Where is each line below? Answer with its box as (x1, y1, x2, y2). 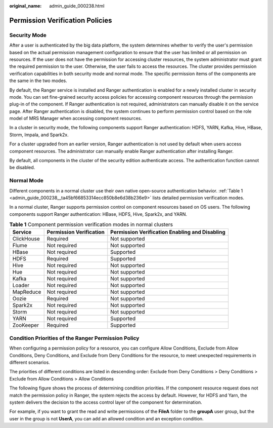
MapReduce (12, 289, 41, 296)
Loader (12, 282, 30, 289)
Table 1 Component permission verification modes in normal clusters (9, 221, 173, 228)
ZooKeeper (12, 322, 39, 329)
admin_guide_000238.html (49, 3, 105, 9)
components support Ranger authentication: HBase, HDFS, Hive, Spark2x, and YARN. (9, 211, 187, 217)
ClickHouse (12, 236, 40, 243)
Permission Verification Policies (9, 16, 112, 25)
